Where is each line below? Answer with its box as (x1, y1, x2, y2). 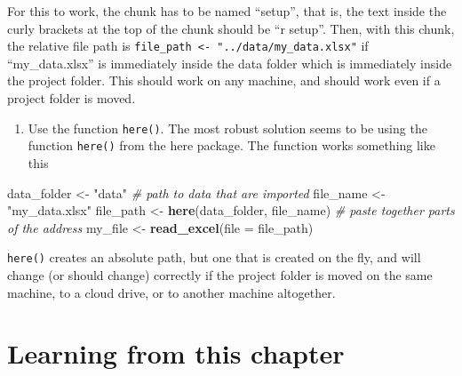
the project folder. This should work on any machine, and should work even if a (7, 71, 441, 90)
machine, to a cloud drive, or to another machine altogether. (7, 283, 336, 301)
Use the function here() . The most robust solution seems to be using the (28, 118, 427, 137)
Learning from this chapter (7, 335, 345, 372)
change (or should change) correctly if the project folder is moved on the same (7, 265, 433, 284)
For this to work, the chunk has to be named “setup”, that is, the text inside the (7, 2, 447, 20)
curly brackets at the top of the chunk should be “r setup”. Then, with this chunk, (7, 19, 455, 37)
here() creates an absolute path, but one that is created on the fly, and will (7, 248, 421, 267)
